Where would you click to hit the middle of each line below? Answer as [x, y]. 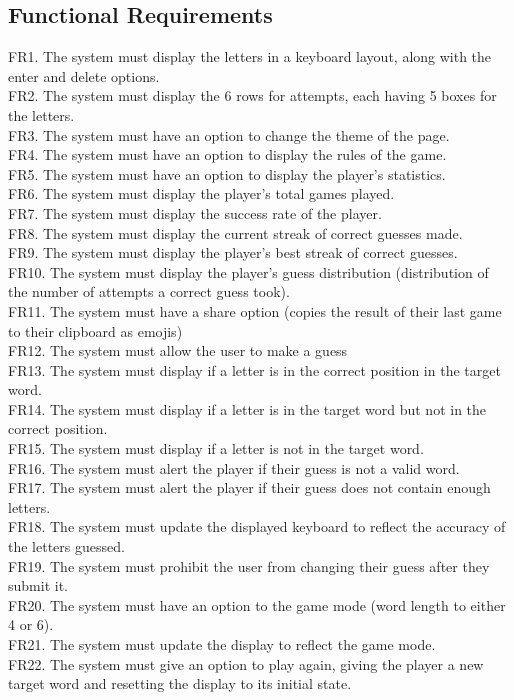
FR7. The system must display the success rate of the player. [195, 212]
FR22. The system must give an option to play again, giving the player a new [246, 663]
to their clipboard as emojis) [95, 330]
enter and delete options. [84, 75]
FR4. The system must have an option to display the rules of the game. [227, 154]
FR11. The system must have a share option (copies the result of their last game [255, 310]
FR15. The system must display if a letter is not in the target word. [216, 448]
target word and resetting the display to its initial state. [180, 683]
